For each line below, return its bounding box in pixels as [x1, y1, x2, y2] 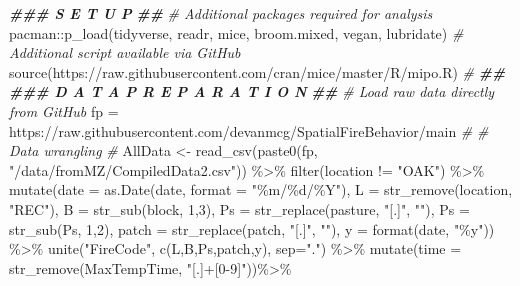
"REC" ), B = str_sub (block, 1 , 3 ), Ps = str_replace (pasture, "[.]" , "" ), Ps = [9, 198, 470, 219]
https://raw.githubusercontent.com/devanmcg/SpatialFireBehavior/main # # [9, 120, 489, 141]
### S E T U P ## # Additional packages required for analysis [9, 3, 433, 23]
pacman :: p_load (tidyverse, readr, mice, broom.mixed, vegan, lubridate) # [9, 22, 464, 43]
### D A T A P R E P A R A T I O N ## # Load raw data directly [9, 81, 495, 102]
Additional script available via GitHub [9, 42, 241, 63]
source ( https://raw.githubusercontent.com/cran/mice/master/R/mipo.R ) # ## [9, 61, 506, 82]
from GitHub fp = [9, 100, 119, 121]
